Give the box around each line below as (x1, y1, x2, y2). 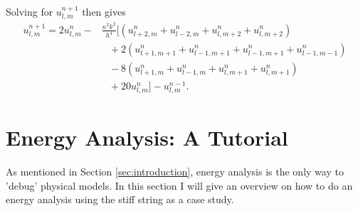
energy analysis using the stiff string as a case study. (6, 192, 234, 207)
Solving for (6, 4, 53, 18)
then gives (82, 4, 126, 18)
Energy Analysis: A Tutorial (6, 123, 288, 152)
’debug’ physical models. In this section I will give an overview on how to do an (6, 178, 353, 193)
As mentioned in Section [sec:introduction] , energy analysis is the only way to (6, 163, 344, 178)
